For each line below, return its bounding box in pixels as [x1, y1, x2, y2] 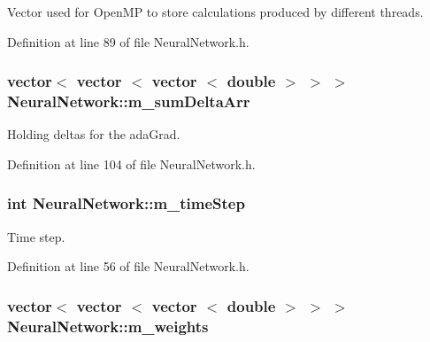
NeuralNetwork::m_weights [7, 315, 209, 337]
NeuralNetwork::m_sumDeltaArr [7, 90, 250, 113]
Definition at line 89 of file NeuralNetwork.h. [7, 32, 250, 51]
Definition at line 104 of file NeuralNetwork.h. [7, 154, 256, 173]
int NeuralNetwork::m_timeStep [7, 192, 245, 214]
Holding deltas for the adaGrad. [7, 125, 180, 144]
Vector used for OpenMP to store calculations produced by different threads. [7, 3, 424, 20]
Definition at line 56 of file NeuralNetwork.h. [7, 257, 250, 276]
